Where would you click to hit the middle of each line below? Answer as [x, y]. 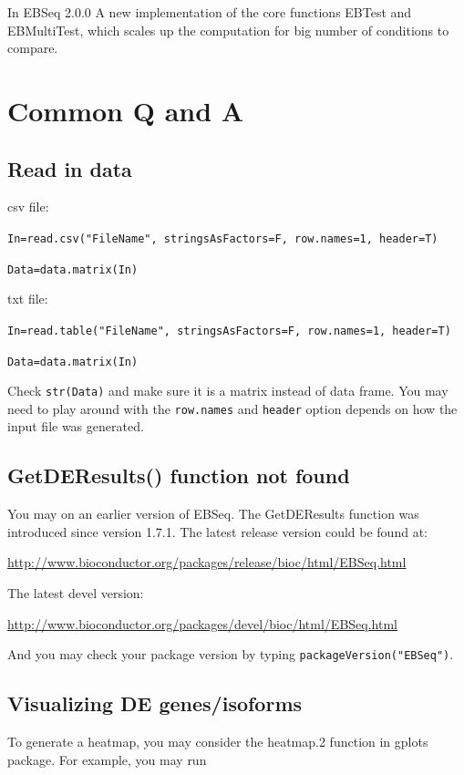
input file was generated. [76, 426]
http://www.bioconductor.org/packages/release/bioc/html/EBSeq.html [207, 562]
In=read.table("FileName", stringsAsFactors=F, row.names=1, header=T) [229, 331]
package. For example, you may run [107, 759]
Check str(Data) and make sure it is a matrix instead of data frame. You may [228, 391]
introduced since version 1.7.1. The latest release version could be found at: [217, 531]
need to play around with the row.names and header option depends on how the [232, 408]
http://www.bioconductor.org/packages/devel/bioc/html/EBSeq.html [202, 623]
